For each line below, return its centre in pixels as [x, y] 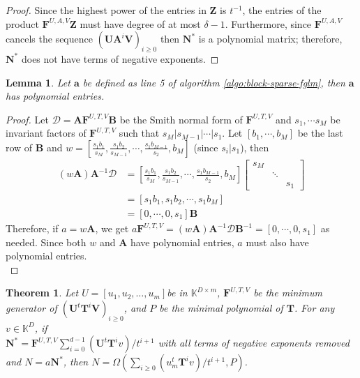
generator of [31, 308]
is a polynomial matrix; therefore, [270, 39]
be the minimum [288, 293]
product [22, 23]
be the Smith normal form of [181, 119]
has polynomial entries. [55, 96]
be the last [320, 133]
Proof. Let [27, 119]
